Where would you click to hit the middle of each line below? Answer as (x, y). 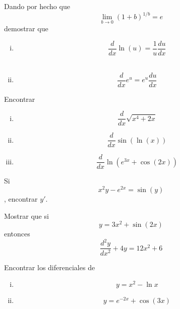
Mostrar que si (26, 215)
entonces (17, 234)
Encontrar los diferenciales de (50, 267)
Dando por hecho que (37, 6)
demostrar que (26, 28)
